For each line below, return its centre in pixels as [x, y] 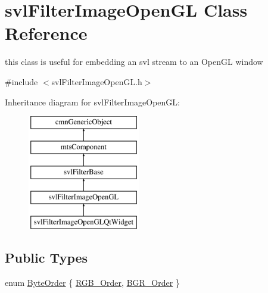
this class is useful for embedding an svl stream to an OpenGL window [134, 62]
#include [21, 81]
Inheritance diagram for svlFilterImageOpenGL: [92, 102]
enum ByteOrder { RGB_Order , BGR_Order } [92, 282]
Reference [46, 33]
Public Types [46, 258]
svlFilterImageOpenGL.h [97, 81]
